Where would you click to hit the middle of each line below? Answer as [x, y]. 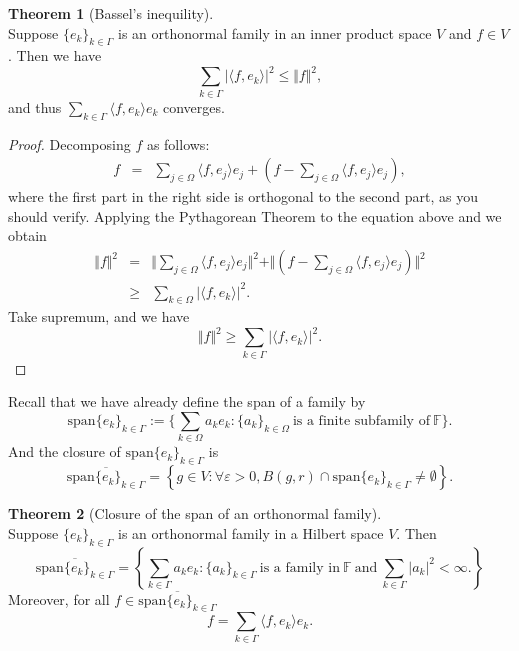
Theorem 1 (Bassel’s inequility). [111, 13]
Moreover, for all [59, 598]
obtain [27, 235]
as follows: [178, 143]
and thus [35, 106]
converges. [194, 106]
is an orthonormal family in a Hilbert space [251, 532]
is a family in [299, 567]
